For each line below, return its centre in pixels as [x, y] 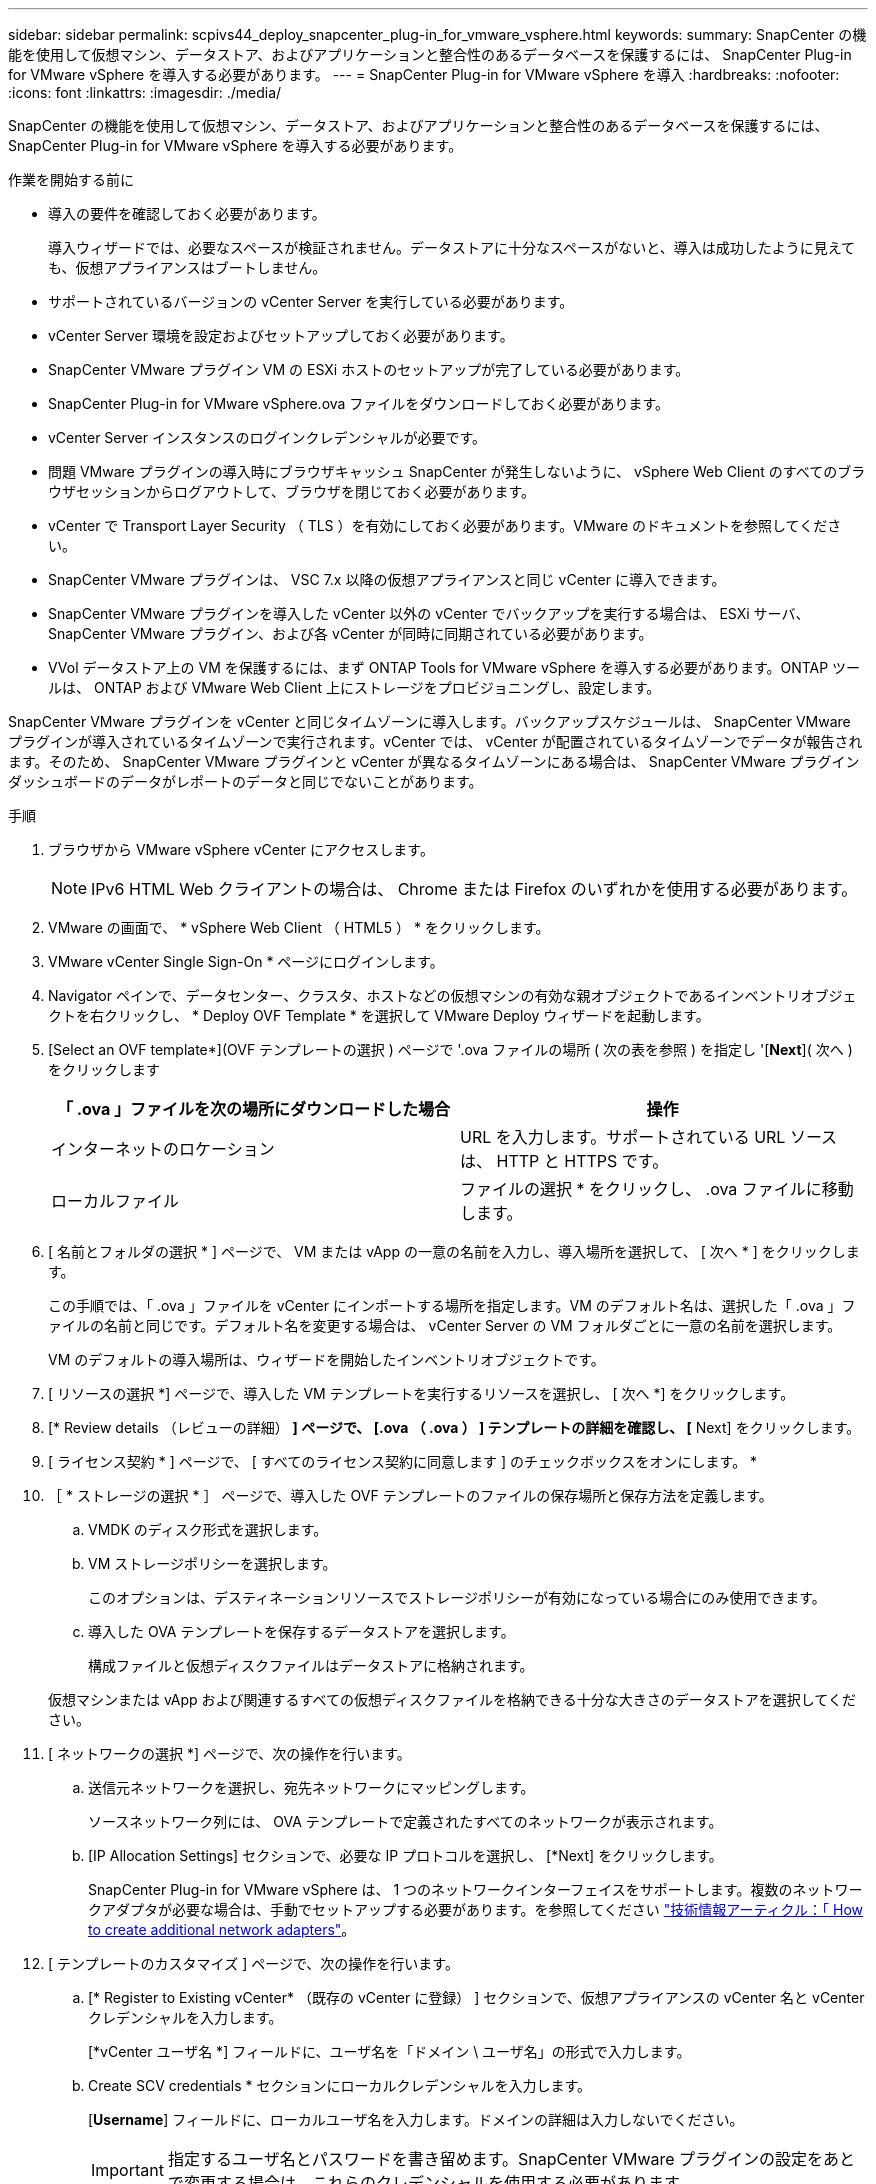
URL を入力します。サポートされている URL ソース [649, 1137]
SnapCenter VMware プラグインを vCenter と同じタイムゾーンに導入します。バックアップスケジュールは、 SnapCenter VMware [429, 721]
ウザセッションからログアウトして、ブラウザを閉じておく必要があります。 [292, 491]
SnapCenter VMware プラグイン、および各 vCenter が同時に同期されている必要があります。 [350, 633]
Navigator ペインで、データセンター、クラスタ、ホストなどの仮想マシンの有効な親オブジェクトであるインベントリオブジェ [452, 995]
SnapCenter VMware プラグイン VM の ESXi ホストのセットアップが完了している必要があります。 [369, 369]
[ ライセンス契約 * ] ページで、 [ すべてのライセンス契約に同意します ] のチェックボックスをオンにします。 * [403, 1461]
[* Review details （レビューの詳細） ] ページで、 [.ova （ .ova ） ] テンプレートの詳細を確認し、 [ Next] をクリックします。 [454, 1427]
